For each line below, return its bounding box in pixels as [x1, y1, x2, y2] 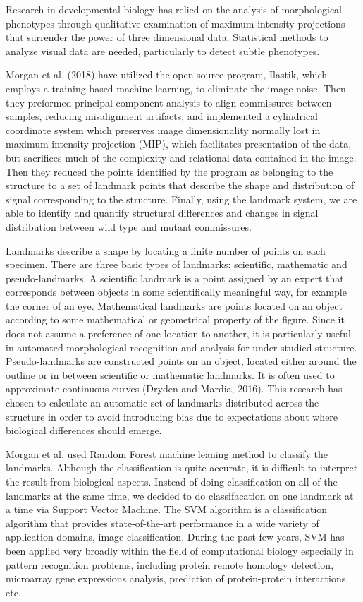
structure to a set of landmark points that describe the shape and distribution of [6, 178, 355, 193]
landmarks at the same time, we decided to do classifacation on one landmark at [6, 488, 354, 502]
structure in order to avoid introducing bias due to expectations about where [6, 409, 338, 423]
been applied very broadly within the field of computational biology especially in [6, 543, 354, 558]
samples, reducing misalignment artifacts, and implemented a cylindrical [6, 109, 318, 124]
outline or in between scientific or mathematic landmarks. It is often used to [6, 367, 335, 382]
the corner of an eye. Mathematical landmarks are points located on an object [6, 298, 343, 313]
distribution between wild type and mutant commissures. [6, 219, 252, 234]
